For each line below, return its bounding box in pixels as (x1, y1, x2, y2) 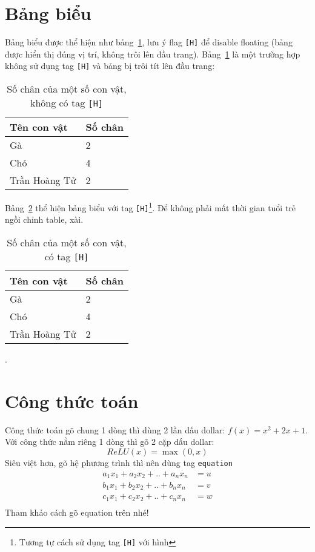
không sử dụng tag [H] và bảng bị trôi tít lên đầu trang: (5, 59, 215, 72)
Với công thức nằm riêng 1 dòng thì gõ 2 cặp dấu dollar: (5, 435, 214, 448)
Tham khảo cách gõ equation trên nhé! (5, 505, 149, 518)
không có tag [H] (30, 96, 104, 110)
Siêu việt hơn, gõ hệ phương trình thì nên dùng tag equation (5, 456, 233, 468)
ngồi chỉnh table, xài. (5, 213, 84, 226)
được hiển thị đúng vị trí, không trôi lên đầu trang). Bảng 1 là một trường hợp (5, 47, 300, 60)
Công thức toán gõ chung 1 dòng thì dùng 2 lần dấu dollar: (5, 423, 225, 436)
